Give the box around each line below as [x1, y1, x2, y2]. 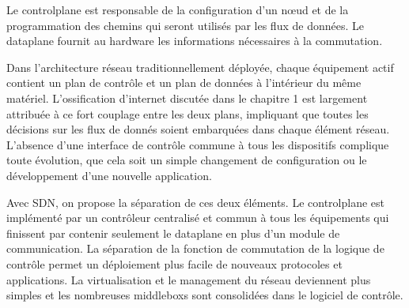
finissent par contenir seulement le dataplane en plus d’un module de [6, 224, 340, 241]
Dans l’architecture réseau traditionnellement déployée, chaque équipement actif [6, 58, 394, 75]
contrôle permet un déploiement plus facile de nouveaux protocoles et [6, 255, 343, 272]
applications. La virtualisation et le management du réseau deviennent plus [6, 271, 371, 287]
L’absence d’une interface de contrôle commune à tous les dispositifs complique [6, 136, 389, 152]
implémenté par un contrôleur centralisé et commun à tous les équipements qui [6, 209, 389, 226]
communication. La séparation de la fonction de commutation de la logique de [6, 240, 384, 257]
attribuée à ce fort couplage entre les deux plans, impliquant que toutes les [6, 105, 369, 122]
